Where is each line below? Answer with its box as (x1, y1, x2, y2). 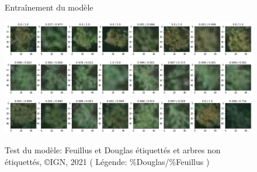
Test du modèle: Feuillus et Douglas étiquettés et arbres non (5, 143, 221, 156)
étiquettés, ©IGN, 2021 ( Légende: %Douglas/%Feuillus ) (5, 155, 210, 167)
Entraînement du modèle (5, 1, 93, 13)
